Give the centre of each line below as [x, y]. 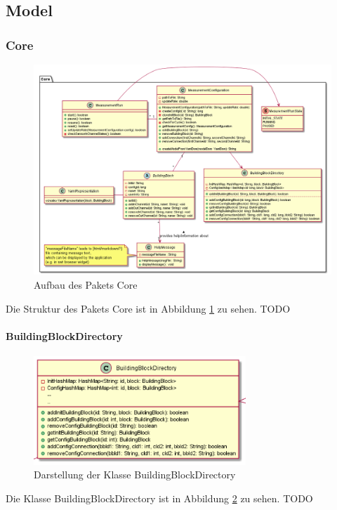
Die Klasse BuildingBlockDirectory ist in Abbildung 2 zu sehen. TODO [159, 498]
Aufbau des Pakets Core [86, 284]
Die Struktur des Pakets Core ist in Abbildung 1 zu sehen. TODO [148, 308]
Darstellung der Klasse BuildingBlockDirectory [135, 475]
